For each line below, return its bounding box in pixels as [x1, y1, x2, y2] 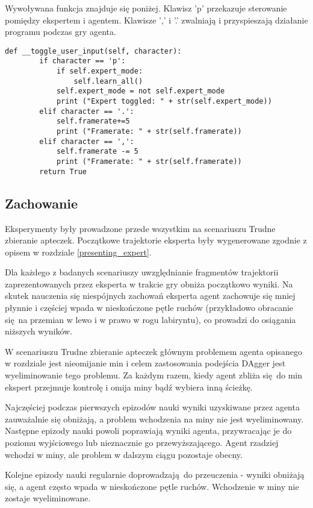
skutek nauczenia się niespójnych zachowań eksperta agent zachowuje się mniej [5, 289, 296, 302]
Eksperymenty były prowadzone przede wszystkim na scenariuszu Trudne [5, 222, 276, 234]
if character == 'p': [39, 57, 126, 66]
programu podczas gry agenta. [5, 25, 116, 38]
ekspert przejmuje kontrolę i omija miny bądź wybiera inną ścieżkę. [5, 380, 253, 393]
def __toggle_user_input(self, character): [5, 46, 182, 55]
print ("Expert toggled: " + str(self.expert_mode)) [56, 97, 272, 106]
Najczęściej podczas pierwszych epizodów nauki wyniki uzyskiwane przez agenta [5, 401, 300, 413]
